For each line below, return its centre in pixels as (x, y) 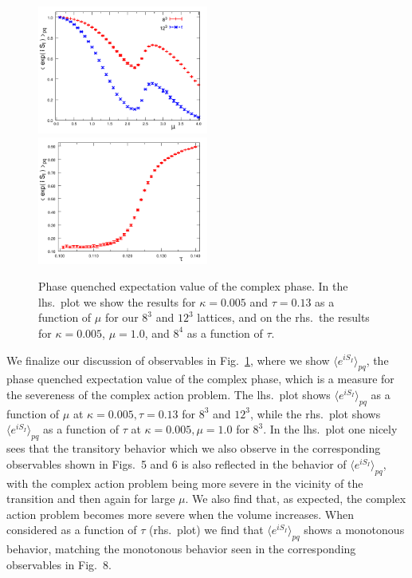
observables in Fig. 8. (59, 564)
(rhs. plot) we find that (206, 530)
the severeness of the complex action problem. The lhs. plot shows (169, 394)
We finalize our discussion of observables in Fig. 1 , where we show (168, 360)
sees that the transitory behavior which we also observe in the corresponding (194, 448)
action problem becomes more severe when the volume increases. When (180, 514)
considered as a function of (72, 530)
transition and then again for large (91, 499)
